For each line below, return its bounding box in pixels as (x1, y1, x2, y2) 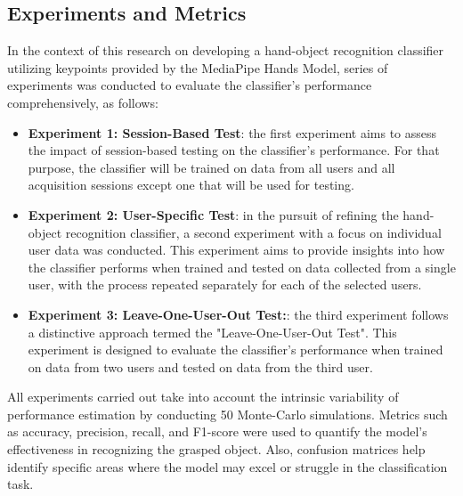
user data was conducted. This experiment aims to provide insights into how (28, 240, 445, 259)
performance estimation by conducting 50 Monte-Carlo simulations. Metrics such (7, 404, 448, 423)
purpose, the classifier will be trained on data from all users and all (28, 158, 395, 176)
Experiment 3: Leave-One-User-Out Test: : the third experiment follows (28, 305, 449, 323)
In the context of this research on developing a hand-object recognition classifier (7, 41, 444, 60)
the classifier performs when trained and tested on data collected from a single (28, 257, 456, 276)
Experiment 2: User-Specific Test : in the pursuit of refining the (28, 205, 399, 224)
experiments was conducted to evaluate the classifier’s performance (7, 76, 372, 94)
